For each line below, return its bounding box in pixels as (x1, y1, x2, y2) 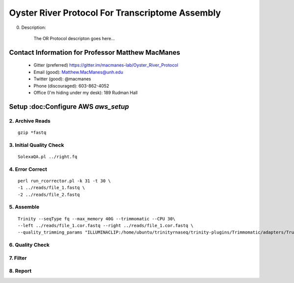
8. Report (9, 267, 32, 274)
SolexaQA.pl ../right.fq (18, 154, 77, 159)
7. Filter (9, 255, 27, 261)
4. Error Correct (9, 165, 48, 172)
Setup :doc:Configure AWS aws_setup (9, 102, 129, 111)
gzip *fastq (18, 130, 47, 135)
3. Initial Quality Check (9, 141, 64, 148)
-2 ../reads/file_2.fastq (18, 191, 80, 197)
